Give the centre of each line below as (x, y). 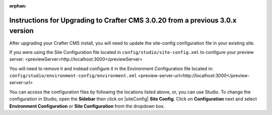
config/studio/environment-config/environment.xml (73, 76)
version (21, 31)
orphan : (18, 6)
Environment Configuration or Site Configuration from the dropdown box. (87, 106)
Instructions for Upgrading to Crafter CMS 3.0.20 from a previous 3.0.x (123, 20)
